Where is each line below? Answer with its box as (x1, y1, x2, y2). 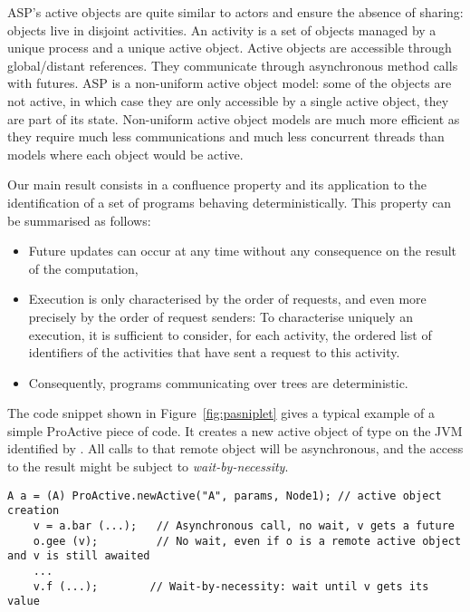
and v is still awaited (7, 549, 150, 563)
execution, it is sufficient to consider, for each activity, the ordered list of (28, 325, 432, 344)
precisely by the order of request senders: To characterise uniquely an (28, 306, 413, 325)
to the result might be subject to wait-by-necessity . (7, 457, 289, 476)
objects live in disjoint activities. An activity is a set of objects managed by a (7, 20, 436, 39)
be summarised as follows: (7, 210, 151, 229)
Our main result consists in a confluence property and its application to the (7, 175, 427, 194)
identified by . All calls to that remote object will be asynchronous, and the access (7, 439, 464, 458)
